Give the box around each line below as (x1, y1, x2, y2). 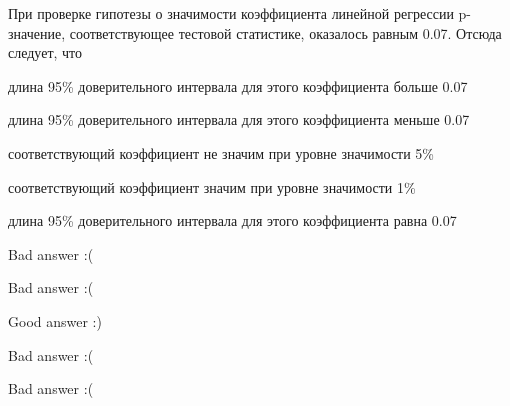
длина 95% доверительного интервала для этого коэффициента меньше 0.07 (8, 109, 470, 130)
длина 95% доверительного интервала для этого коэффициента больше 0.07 (8, 75, 468, 96)
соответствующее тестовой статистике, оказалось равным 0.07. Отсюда (69, 22, 502, 43)
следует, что (8, 42, 83, 63)
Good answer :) (8, 310, 102, 331)
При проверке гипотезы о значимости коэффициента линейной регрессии (8, 3, 454, 23)
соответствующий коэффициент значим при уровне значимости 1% (8, 176, 416, 197)
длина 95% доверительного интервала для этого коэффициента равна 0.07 (8, 210, 457, 231)
